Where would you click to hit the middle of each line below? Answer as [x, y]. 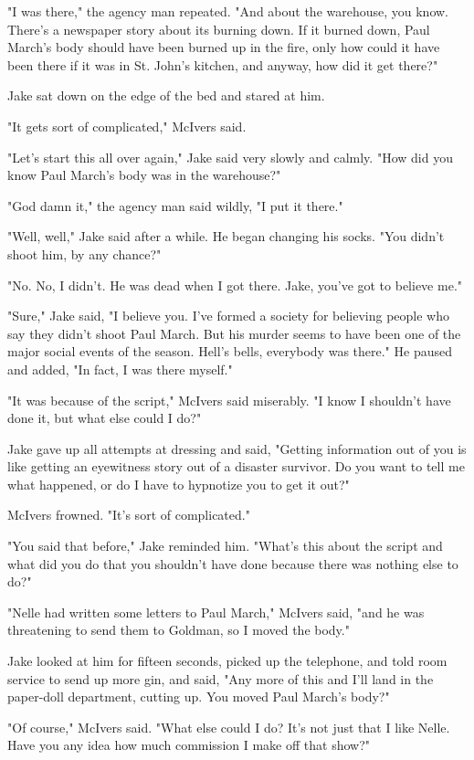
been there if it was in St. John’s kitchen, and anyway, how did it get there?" [223, 64]
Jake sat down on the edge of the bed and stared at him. [166, 95]
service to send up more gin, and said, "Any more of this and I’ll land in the [221, 678]
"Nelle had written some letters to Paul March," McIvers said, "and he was [216, 612]
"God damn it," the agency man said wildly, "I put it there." [175, 205]
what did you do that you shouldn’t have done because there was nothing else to [233, 563]
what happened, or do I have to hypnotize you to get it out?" [179, 484]
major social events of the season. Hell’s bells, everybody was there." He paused [230, 351]
